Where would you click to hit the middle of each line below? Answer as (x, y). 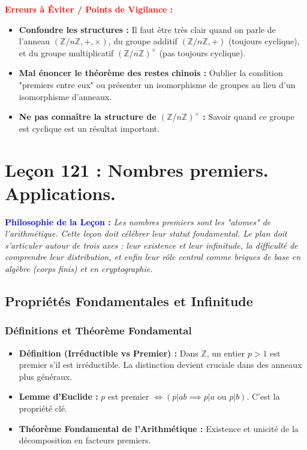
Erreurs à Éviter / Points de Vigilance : (89, 9)
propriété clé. (43, 408)
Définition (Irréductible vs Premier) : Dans (109, 353)
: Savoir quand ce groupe (249, 117)
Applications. (61, 193)
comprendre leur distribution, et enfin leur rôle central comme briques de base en (153, 257)
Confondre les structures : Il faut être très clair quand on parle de (147, 29)
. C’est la (263, 396)
